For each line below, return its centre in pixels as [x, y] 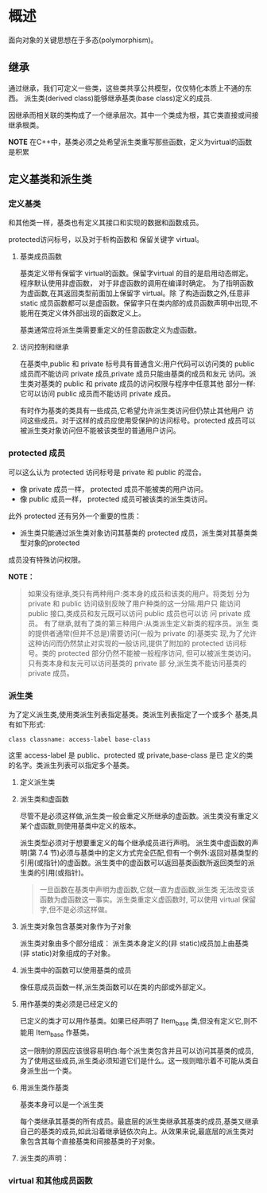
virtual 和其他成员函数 [50, 1180]
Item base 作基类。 [64, 1033]
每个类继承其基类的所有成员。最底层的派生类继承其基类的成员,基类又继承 [139, 1121]
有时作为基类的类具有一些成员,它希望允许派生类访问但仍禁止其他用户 [132, 411]
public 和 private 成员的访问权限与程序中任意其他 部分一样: [159, 384]
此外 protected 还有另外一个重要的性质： [75, 516]
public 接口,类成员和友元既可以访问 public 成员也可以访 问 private [135, 613]
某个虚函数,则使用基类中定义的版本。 [80, 826]
